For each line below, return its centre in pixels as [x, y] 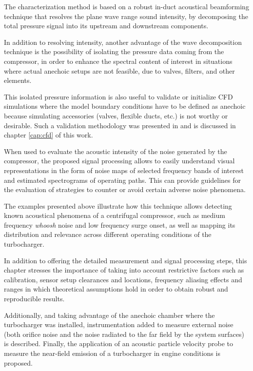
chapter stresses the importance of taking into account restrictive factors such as [124, 270]
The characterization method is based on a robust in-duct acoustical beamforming [126, 6]
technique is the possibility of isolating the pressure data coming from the [114, 51]
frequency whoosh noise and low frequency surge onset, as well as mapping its [120, 225]
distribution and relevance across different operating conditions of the [108, 234]
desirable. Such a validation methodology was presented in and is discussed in [120, 125]
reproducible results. [34, 299]
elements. [18, 80]
